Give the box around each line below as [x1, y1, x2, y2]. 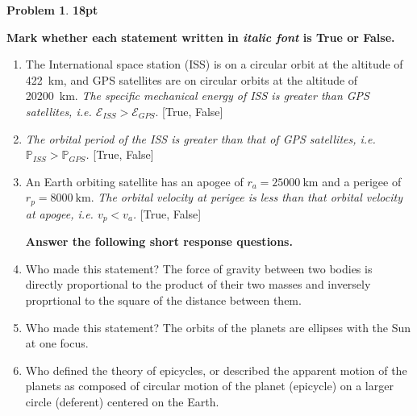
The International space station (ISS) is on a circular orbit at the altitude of [25, 56, 403, 73]
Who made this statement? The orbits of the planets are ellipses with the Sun [25, 318, 411, 335]
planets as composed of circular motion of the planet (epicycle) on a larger [25, 377, 394, 394]
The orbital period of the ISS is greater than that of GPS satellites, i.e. [25, 130, 376, 147]
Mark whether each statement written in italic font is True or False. [6, 28, 395, 45]
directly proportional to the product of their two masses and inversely [25, 276, 371, 293]
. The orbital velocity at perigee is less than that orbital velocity [90, 189, 402, 206]
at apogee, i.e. [25, 205, 94, 222]
